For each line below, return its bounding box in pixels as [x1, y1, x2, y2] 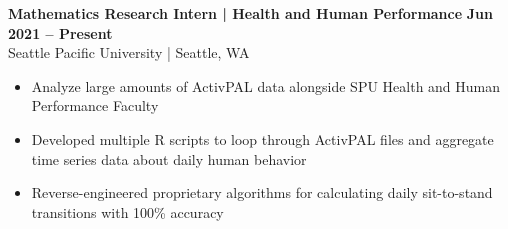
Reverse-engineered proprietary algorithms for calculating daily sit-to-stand [31, 182, 493, 203]
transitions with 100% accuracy [31, 201, 224, 222]
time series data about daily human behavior [31, 148, 307, 169]
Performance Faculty [31, 95, 159, 116]
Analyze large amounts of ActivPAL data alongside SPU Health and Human [31, 75, 501, 96]
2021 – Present [8, 22, 113, 43]
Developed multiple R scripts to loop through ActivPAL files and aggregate [31, 128, 494, 149]
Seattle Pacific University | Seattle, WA [8, 42, 250, 63]
